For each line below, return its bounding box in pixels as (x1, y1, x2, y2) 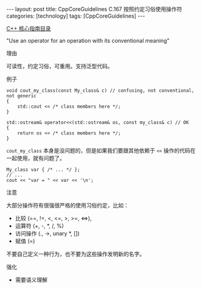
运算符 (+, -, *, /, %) (15, 222, 64, 229)
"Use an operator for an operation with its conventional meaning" (6, 37, 170, 44)
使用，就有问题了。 (16, 155, 65, 162)
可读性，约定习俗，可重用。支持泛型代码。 (6, 63, 113, 69)
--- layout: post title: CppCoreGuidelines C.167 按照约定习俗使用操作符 (6, 5, 183, 13)
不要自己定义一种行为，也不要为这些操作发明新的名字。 (6, 251, 145, 257)
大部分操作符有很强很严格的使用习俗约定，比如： (6, 202, 129, 209)
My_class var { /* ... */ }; (6, 167, 80, 173)
